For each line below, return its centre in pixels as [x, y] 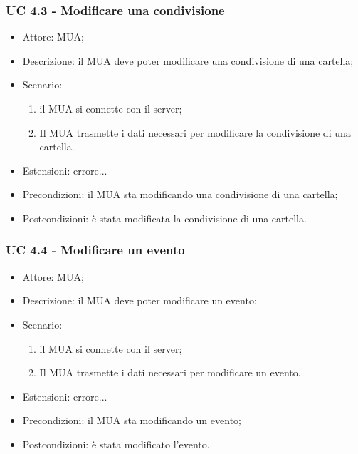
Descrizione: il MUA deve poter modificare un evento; [139, 300]
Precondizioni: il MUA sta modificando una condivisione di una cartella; [180, 194]
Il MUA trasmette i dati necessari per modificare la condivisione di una [195, 132]
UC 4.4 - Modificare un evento [95, 250]
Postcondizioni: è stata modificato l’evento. [116, 444]
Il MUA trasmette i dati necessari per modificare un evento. [170, 372]
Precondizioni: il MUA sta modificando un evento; [132, 420]
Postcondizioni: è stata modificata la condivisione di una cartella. [164, 218]
